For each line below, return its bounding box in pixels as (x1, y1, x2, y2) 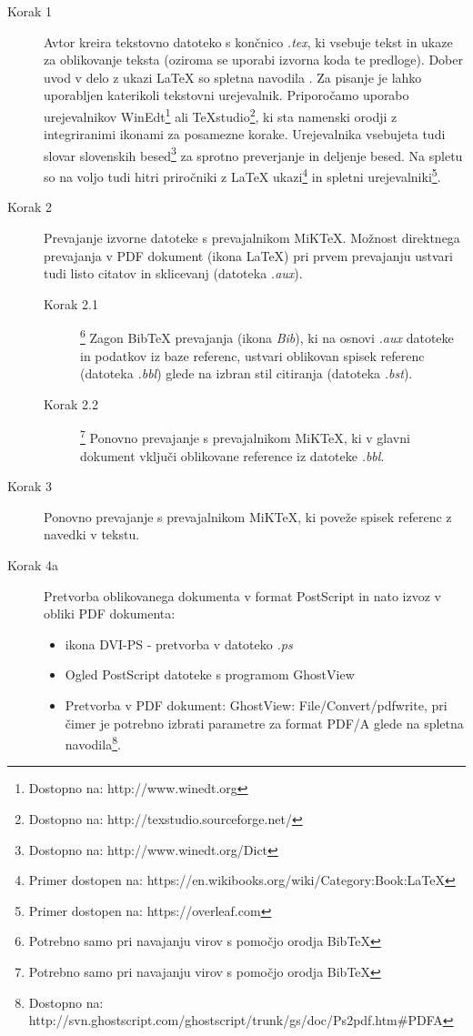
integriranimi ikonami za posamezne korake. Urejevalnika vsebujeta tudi (44, 125, 446, 144)
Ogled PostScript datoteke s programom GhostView (65, 665, 355, 684)
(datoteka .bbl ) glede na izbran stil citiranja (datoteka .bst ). (80, 364, 413, 383)
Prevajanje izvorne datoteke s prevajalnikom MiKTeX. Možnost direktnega (44, 227, 460, 246)
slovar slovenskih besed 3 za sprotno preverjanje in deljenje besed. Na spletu (44, 143, 463, 165)
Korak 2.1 (44, 294, 98, 313)
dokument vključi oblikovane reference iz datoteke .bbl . (80, 446, 385, 465)
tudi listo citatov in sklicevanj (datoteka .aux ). (44, 264, 303, 283)
